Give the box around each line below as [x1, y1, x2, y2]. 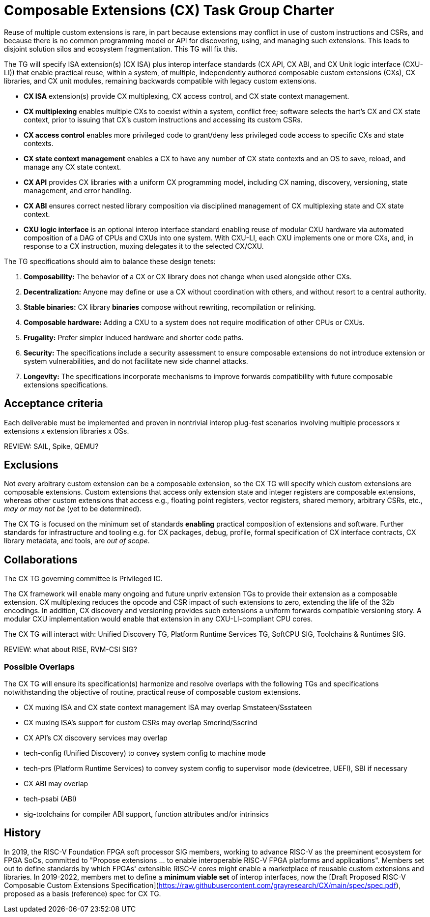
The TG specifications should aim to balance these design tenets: [4, 257, 216, 266]
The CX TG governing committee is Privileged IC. [4, 574, 163, 583]
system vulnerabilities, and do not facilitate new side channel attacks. [24, 356, 248, 365]
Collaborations [4, 553, 78, 566]
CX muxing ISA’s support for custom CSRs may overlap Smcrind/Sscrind [24, 718, 258, 727]
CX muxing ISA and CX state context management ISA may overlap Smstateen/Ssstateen [24, 703, 312, 712]
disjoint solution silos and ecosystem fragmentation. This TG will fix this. [4, 44, 238, 53]
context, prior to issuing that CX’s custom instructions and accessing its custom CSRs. [24, 115, 303, 124]
